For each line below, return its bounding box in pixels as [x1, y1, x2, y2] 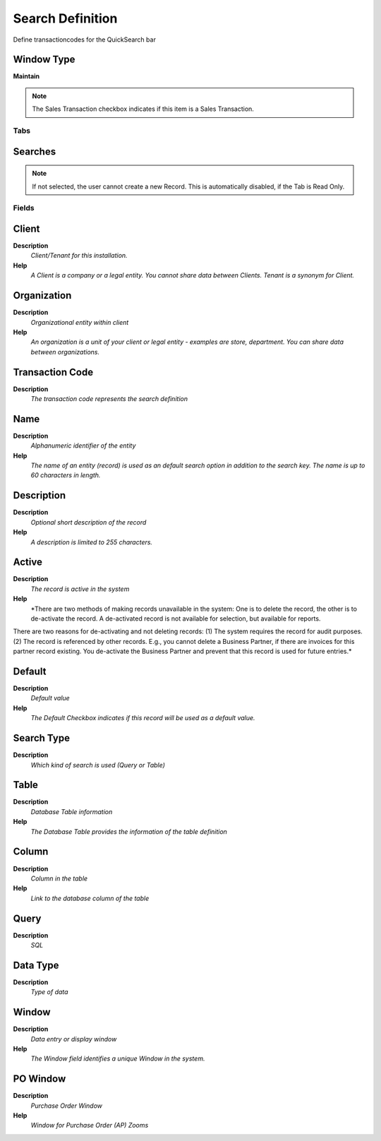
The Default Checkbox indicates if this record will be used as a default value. [30, 714, 255, 722]
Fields [13, 203, 35, 213]
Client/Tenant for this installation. [30, 251, 128, 260]
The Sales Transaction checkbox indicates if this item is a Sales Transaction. [32, 104, 254, 113]
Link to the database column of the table [30, 894, 150, 902]
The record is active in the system [30, 585, 130, 593]
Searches [13, 145, 56, 157]
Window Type [13, 54, 75, 66]
